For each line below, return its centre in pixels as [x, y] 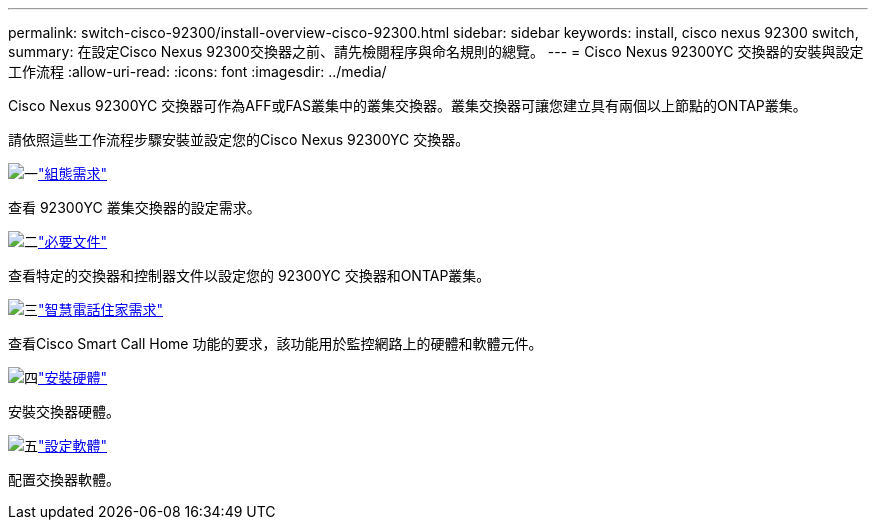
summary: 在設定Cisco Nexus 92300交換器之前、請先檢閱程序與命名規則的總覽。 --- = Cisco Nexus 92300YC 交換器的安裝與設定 [436, 51]
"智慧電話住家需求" [101, 309]
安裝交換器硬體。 [64, 411]
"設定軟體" [73, 445]
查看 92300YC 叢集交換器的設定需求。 [134, 207]
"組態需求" [73, 173]
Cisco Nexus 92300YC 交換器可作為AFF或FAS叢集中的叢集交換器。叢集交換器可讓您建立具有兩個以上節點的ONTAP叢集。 [407, 105]
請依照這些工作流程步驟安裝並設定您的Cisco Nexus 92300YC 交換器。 [239, 139]
